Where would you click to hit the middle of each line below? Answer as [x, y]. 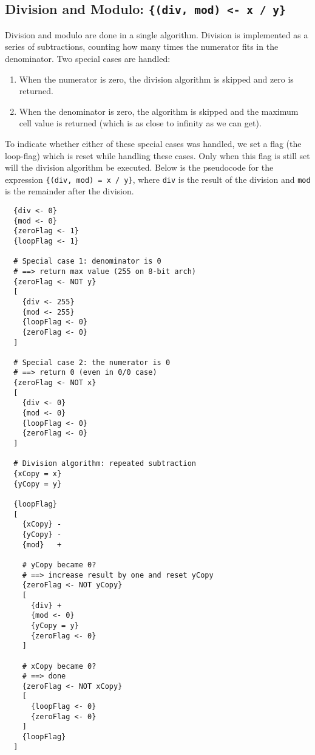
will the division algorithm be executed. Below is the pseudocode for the [139, 167]
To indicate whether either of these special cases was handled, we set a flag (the [153, 143]
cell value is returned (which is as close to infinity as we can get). [140, 123]
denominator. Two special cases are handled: [88, 58]
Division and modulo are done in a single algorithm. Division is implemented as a [157, 34]
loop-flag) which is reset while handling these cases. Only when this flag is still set [157, 155]
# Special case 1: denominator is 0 [87, 261]
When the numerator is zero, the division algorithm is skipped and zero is [156, 79]
